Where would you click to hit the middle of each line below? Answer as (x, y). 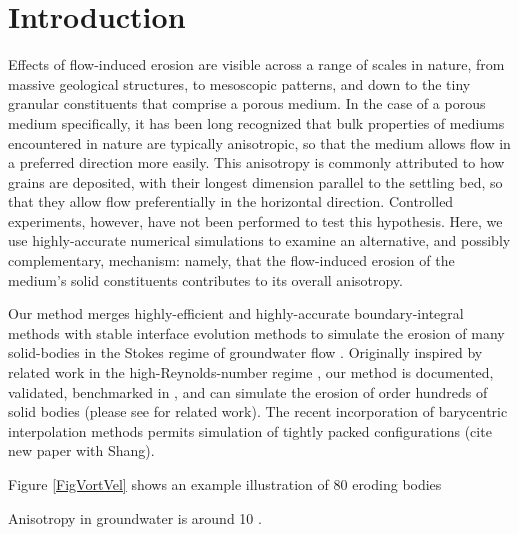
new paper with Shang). (81, 450)
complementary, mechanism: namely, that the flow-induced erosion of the (231, 260)
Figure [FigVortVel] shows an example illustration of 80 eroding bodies (225, 484)
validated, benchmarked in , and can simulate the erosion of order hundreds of (248, 391)
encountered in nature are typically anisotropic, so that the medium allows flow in (259, 142)
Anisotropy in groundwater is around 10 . (135, 517)
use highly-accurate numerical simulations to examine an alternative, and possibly (259, 240)
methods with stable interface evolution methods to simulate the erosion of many (256, 332)
